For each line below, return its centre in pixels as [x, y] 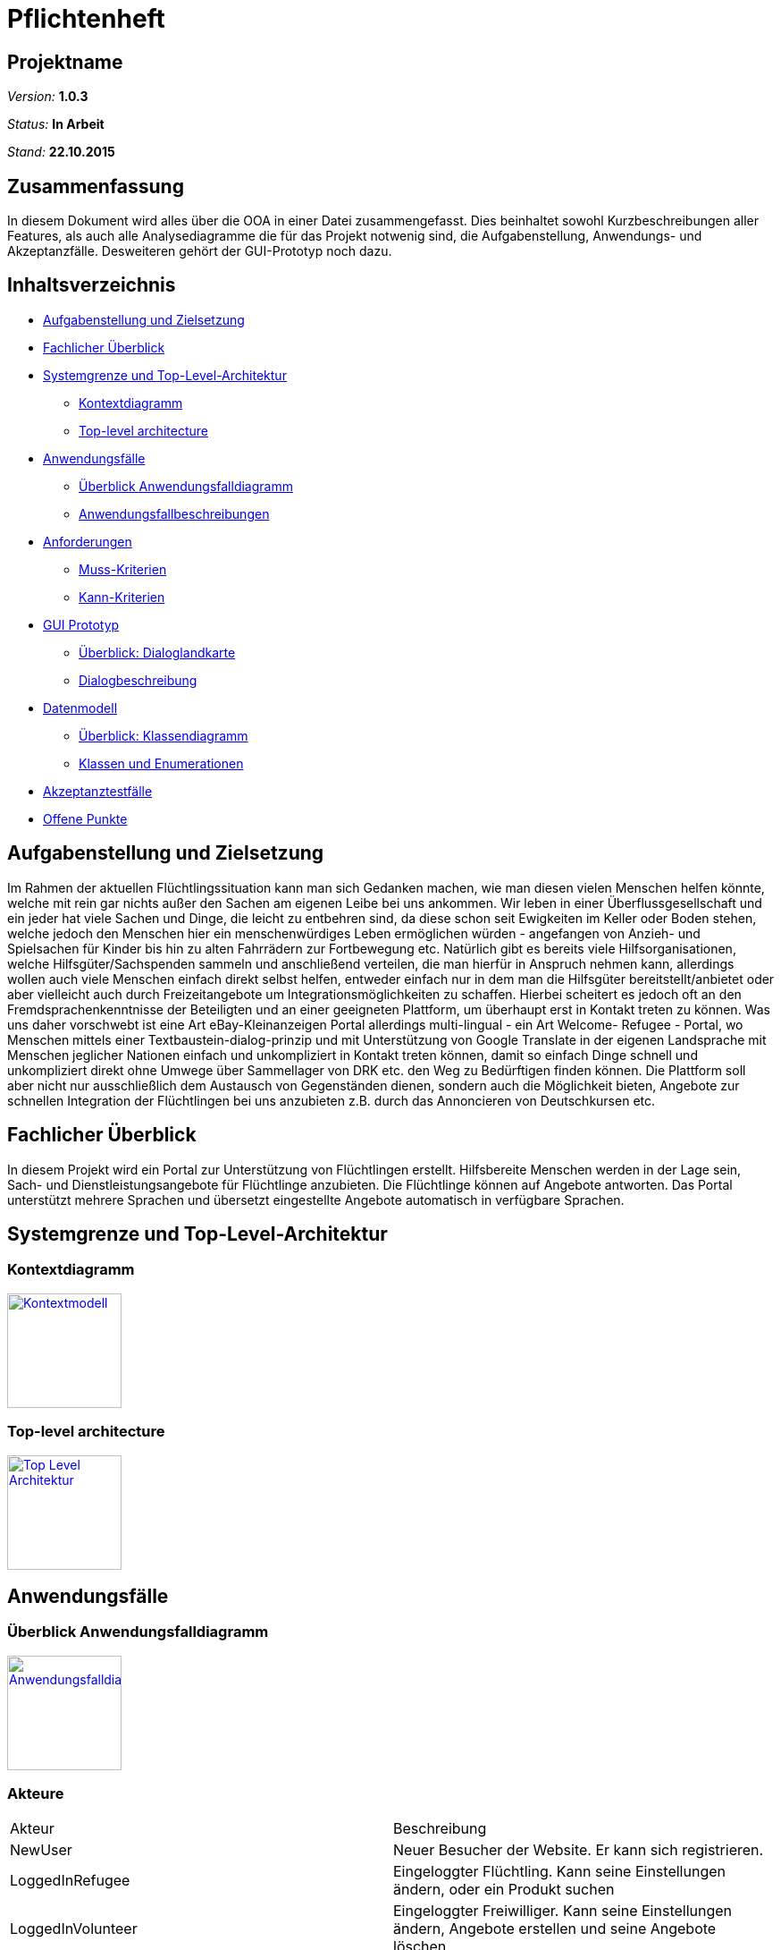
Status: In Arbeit [56, 124]
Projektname [65, 62]
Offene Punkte [85, 818]
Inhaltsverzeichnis [92, 285]
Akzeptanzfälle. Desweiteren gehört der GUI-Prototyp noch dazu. [200, 251]
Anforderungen [88, 541]
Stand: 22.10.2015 [61, 152]
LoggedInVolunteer [74, 1929]
